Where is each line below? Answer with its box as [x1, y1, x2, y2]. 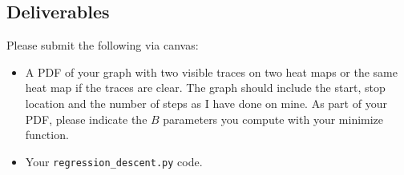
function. [25, 126, 69, 143]
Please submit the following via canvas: [6, 37, 199, 54]
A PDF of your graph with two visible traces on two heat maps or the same [25, 63, 398, 80]
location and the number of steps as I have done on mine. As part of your [25, 94, 387, 111]
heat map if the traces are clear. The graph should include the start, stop [25, 79, 386, 96]
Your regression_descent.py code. [25, 153, 203, 169]
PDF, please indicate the [25, 110, 147, 127]
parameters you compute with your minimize [163, 110, 384, 127]
